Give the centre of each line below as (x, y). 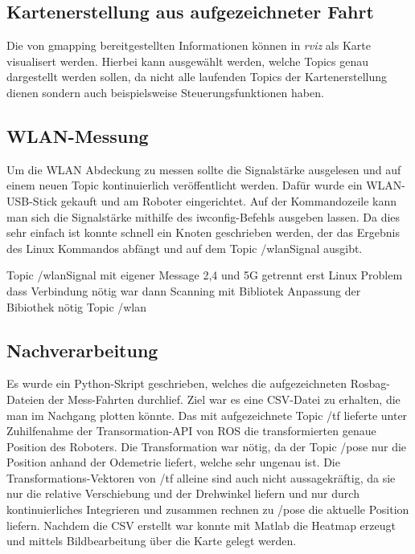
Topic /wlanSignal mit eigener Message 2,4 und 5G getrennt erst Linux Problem (205, 275)
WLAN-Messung (78, 135)
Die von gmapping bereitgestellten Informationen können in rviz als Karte (189, 45)
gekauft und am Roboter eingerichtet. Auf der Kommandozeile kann (229, 200)
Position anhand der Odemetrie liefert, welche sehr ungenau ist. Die (173, 462)
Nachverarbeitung (82, 350)
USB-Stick (32, 200)
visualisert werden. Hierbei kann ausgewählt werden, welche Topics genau (188, 61)
